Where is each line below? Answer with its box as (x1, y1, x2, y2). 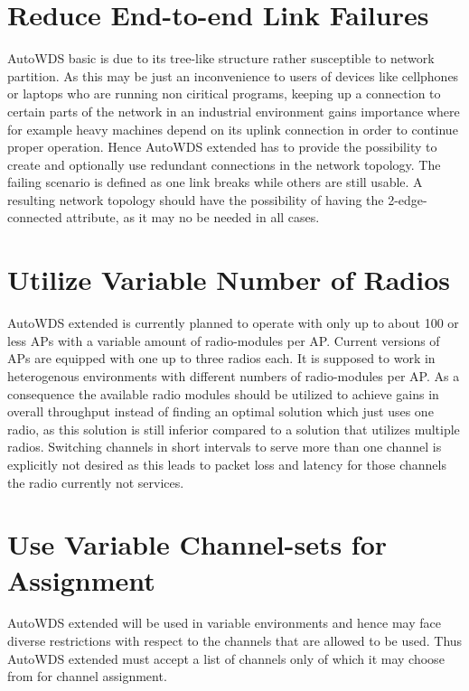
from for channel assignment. (7, 667, 167, 686)
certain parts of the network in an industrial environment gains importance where (7, 101, 460, 120)
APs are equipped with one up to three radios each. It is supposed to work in (7, 349, 436, 368)
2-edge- (388, 190, 427, 209)
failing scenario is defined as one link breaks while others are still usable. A (7, 173, 423, 191)
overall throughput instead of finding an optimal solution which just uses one (7, 402, 434, 421)
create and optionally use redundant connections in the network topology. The (7, 154, 441, 173)
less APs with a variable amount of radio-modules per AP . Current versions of (7, 331, 440, 350)
